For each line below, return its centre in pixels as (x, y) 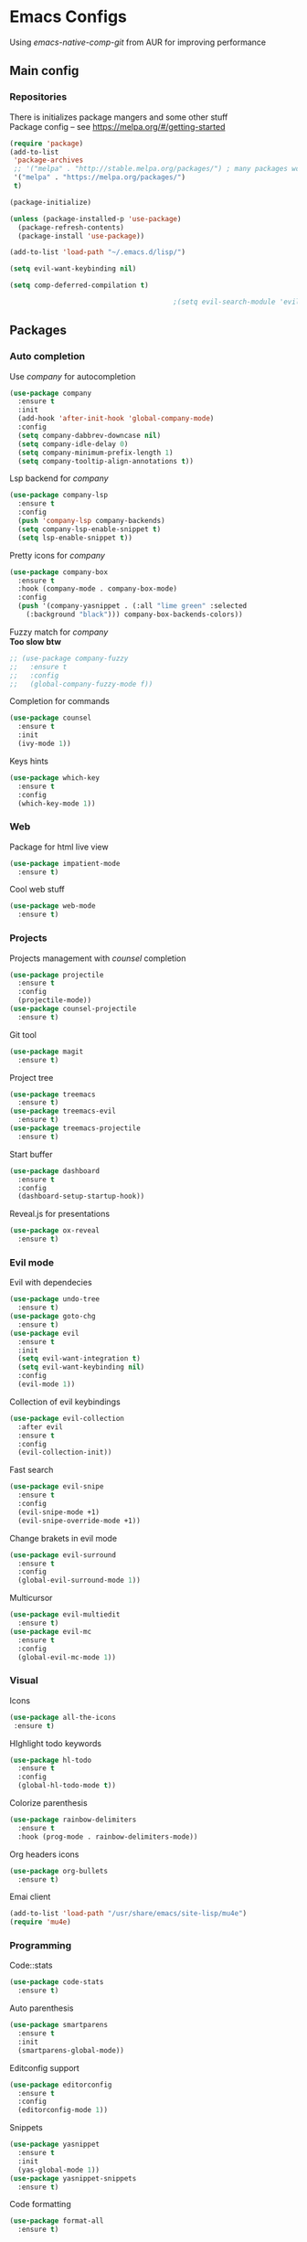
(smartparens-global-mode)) (71, 2050)
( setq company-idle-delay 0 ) (73, 444)
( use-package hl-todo (51, 1760)
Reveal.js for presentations (60, 1214)
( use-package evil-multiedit (65, 1615)
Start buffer (31, 1154)
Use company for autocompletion (73, 376)
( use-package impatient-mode (65, 863)
